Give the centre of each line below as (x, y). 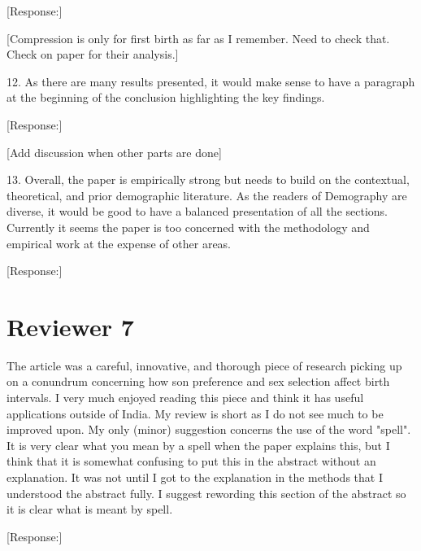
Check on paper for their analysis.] (93, 54)
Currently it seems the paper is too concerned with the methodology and (188, 227)
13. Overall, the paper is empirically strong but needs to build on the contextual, (208, 179)
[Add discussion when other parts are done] (114, 152)
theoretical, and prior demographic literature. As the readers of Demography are (207, 195)
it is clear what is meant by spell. (90, 509)
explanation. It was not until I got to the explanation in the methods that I (195, 477)
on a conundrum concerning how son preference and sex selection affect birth (198, 381)
